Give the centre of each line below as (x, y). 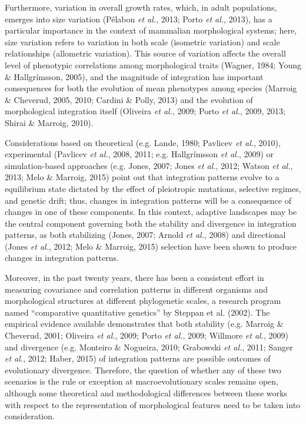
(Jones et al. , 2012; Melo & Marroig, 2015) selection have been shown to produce (151, 246)
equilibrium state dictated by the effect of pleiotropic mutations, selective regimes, (153, 188)
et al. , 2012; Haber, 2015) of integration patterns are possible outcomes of (138, 358)
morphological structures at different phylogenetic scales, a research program (143, 301)
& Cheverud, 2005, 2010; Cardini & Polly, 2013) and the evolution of (129, 99)
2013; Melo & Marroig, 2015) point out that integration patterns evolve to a (142, 177)
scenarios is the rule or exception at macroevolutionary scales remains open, (142, 381)
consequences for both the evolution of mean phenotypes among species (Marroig (151, 88)
